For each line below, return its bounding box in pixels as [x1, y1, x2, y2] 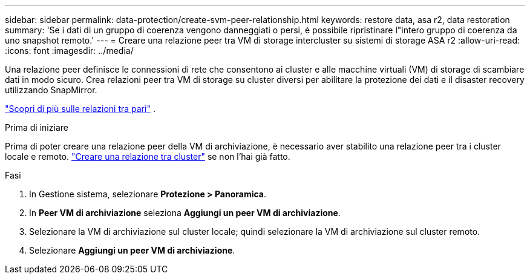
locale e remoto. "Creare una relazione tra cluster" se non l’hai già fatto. [5, 151, 290, 162]
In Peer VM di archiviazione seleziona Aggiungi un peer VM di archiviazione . [29, 208, 341, 218]
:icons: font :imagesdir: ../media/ [5, 45, 134, 56]
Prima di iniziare [5, 122, 68, 133]
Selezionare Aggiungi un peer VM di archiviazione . [29, 245, 235, 255]
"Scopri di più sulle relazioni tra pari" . [5, 103, 155, 114]
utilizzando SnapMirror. [5, 85, 97, 95]
